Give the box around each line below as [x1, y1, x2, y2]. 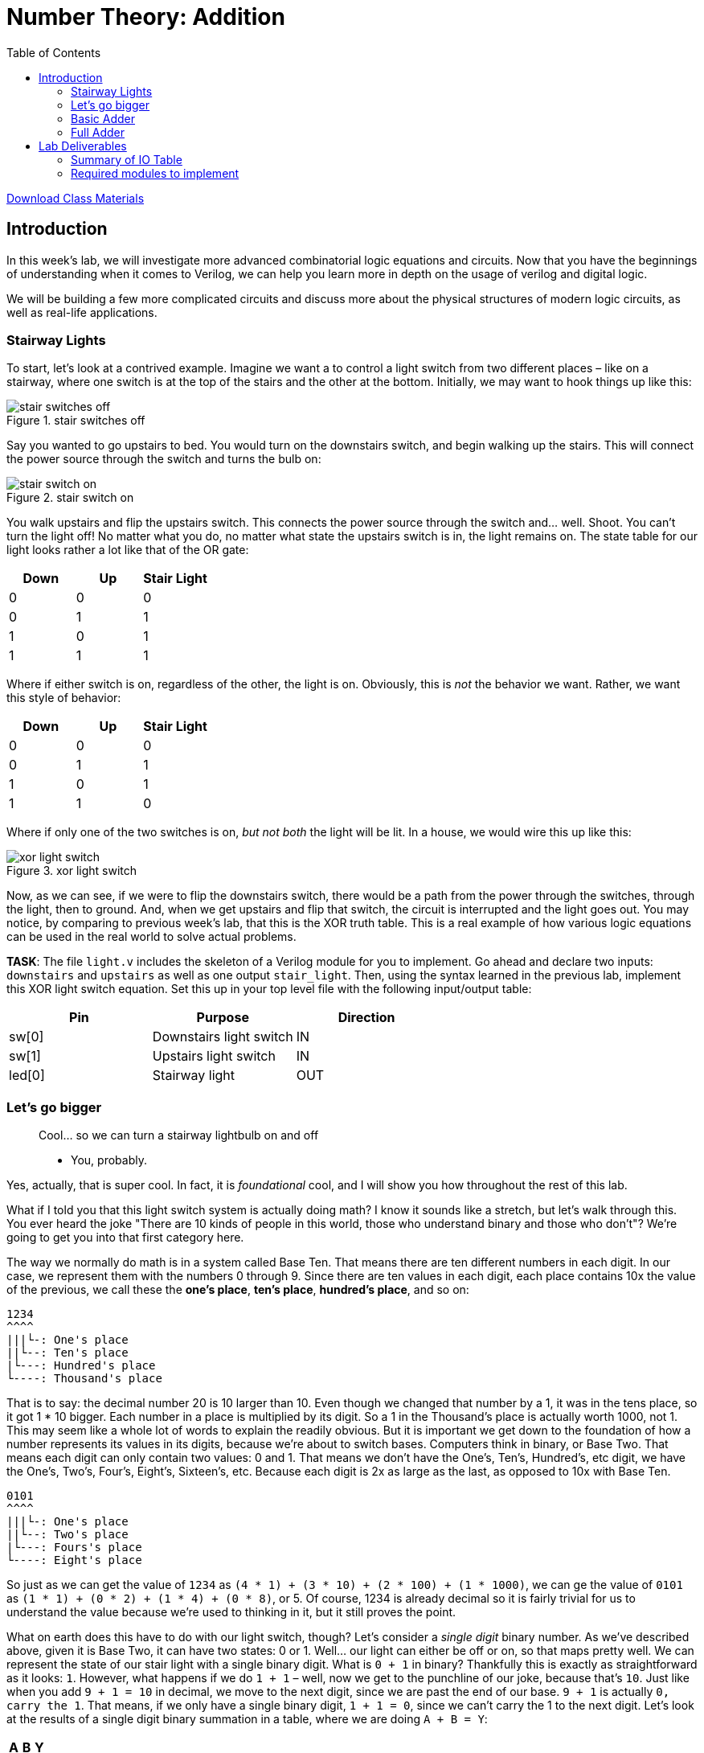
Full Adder [71, 125, 125, 139]
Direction [338, 1009, 395, 1026]
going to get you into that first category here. [6, 1230, 244, 1245]
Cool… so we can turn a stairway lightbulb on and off [39, 1128, 319, 1143]
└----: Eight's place [6, 1554, 142, 1567]
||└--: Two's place [6, 1528, 129, 1542]
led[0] [9, 1067, 45, 1084]
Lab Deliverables [39, 138, 127, 153]
